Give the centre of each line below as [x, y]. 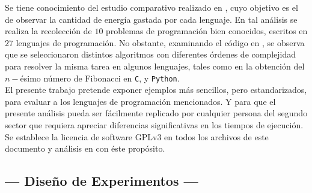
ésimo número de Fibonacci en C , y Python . [100, 78]
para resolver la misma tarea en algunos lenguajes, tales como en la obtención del [155, 66]
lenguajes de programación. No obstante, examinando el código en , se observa [160, 42]
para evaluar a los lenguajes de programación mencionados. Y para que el [140, 101]
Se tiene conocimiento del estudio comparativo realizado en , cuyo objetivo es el [151, 7]
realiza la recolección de [48, 31]
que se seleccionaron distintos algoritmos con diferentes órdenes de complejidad [151, 54]
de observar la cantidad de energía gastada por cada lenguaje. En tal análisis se [151, 19]
